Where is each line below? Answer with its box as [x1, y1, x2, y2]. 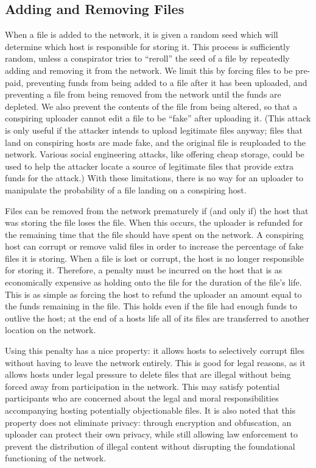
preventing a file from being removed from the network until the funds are [5, 88, 281, 101]
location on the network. [5, 323, 96, 336]
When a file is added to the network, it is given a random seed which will [5, 28, 278, 41]
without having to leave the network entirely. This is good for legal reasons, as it [5, 356, 306, 369]
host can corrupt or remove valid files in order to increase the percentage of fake [5, 240, 304, 253]
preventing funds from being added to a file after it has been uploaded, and [26, 76, 307, 88]
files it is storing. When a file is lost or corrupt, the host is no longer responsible [5, 251, 304, 264]
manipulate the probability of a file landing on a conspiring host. [5, 183, 247, 196]
